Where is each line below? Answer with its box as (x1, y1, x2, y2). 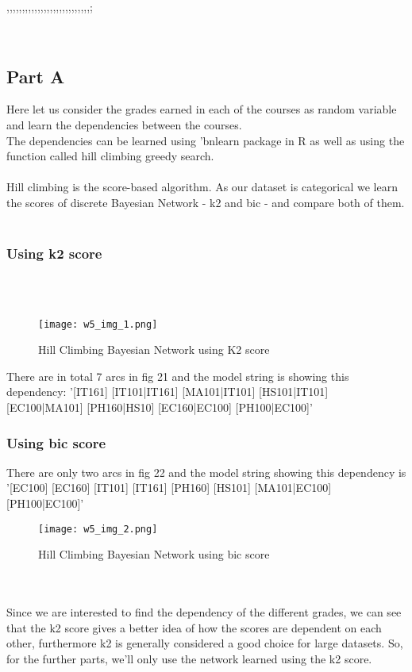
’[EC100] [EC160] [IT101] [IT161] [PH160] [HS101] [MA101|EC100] (6, 479, 332, 496)
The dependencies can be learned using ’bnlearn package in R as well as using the (6, 132, 405, 148)
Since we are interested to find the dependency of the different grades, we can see (6, 604, 402, 620)
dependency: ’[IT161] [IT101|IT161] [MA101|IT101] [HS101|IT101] (6, 383, 329, 400)
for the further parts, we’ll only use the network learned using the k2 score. (6, 650, 372, 666)
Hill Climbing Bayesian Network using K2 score (38, 341, 270, 358)
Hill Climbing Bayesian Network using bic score (38, 546, 270, 563)
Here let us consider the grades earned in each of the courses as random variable (6, 101, 397, 117)
